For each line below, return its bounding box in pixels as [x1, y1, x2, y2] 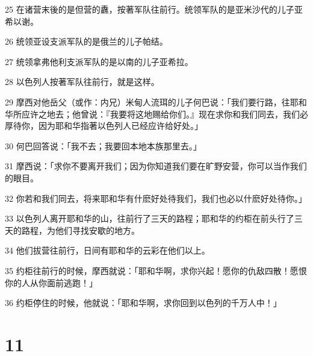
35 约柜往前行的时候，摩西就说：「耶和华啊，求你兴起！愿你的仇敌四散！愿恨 [5, 264, 307, 276]
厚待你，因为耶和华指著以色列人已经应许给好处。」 [5, 119, 203, 132]
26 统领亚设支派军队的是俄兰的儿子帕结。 [5, 35, 168, 48]
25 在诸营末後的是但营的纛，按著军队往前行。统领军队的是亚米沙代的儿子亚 [5, 3, 303, 15]
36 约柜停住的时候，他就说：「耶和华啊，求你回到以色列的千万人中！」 [5, 296, 282, 309]
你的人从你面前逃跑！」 [5, 276, 98, 289]
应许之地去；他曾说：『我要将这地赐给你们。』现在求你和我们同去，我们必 [21, 107, 308, 120]
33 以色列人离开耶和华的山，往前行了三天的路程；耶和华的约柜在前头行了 [5, 212, 294, 225]
